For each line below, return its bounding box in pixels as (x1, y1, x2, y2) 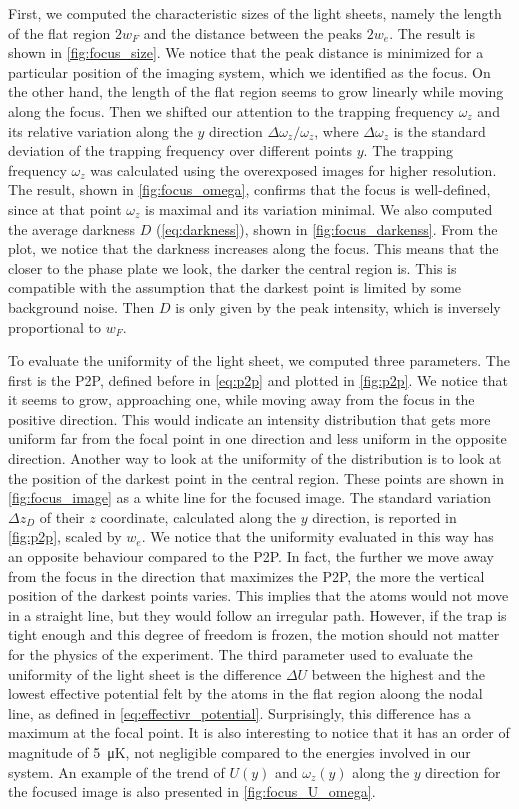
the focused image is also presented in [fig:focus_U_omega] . (8, 781, 376, 802)
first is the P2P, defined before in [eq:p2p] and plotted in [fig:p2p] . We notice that (8, 369, 509, 390)
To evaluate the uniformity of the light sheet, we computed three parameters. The (8, 350, 510, 371)
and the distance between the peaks (143, 22, 363, 43)
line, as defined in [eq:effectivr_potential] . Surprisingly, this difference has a (8, 702, 471, 723)
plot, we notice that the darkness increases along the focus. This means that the (8, 238, 499, 259)
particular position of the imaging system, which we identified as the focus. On (8, 61, 491, 82)
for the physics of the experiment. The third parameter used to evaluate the (8, 644, 473, 664)
